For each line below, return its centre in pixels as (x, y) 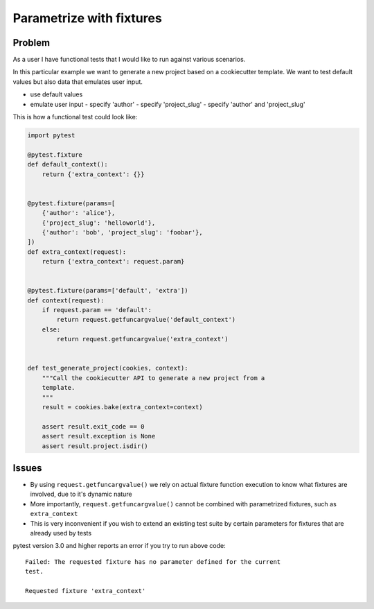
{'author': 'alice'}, (79, 213)
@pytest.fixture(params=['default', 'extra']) (108, 291)
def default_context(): (68, 164)
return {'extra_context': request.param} (113, 261)
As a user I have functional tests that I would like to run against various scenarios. (129, 60)
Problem (32, 43)
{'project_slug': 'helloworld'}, (99, 223)
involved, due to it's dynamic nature (81, 494)
